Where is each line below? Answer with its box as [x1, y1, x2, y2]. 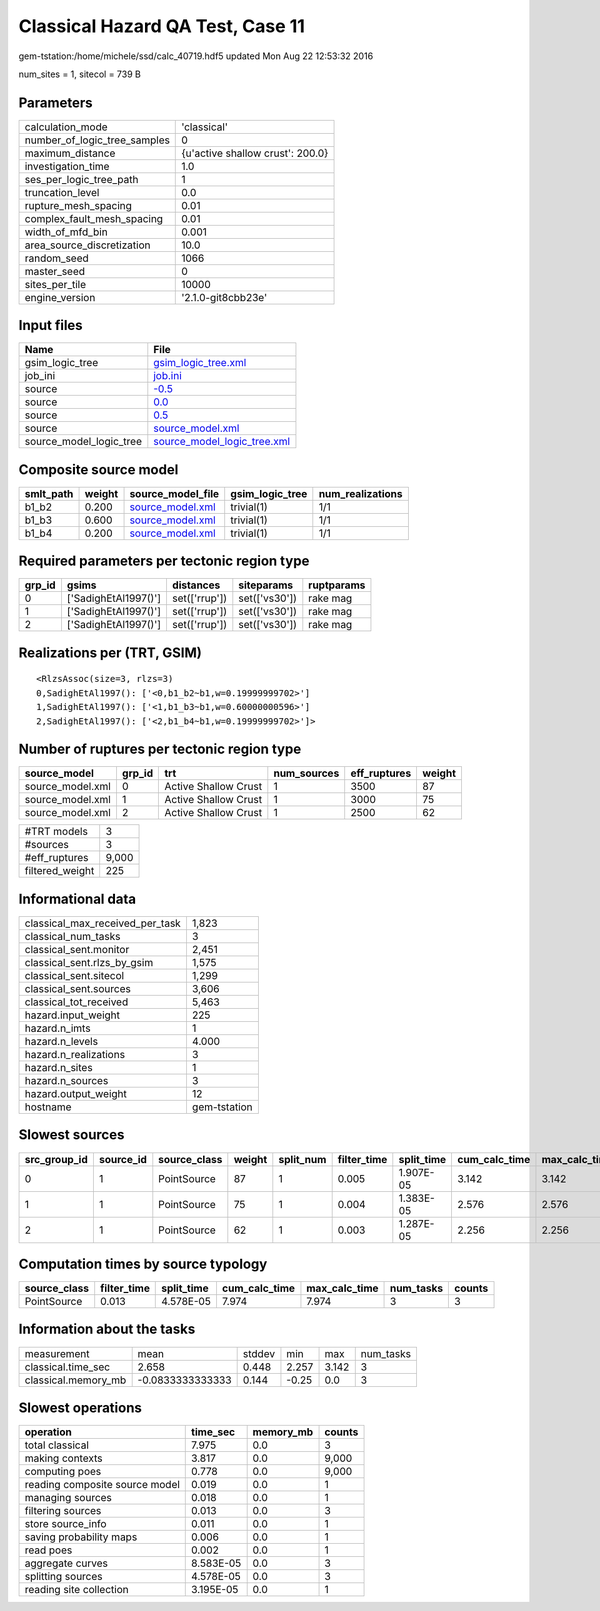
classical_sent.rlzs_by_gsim [24, 956, 154, 969]
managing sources [24, 1491, 112, 1505]
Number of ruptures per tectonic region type [18, 741, 302, 758]
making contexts [24, 1451, 103, 1465]
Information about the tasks [18, 1321, 196, 1338]
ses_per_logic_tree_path [24, 172, 139, 186]
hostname [24, 1100, 72, 1114]
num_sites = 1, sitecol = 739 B [18, 68, 142, 80]
